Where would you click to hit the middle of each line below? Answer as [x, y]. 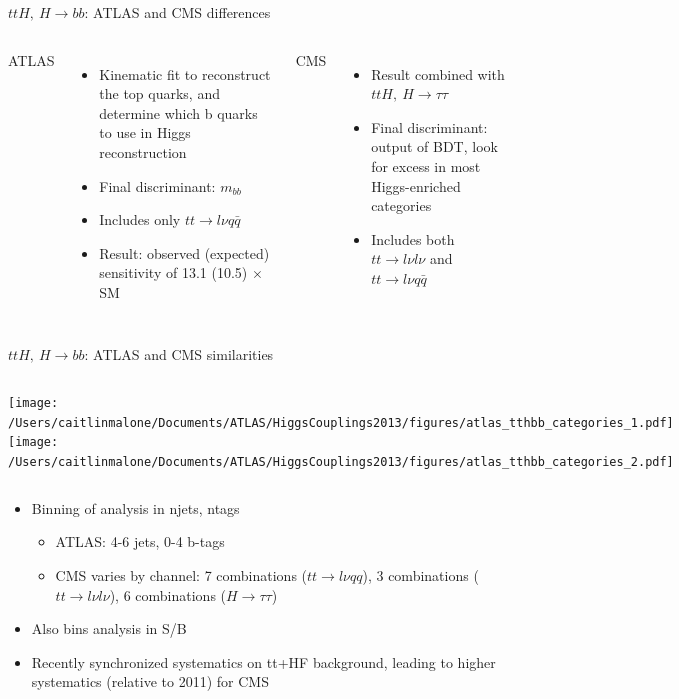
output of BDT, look [434, 146]
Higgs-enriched [416, 185]
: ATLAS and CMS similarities [179, 353]
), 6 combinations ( [168, 594]
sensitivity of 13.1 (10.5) [173, 272]
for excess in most [426, 165]
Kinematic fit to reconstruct [185, 73]
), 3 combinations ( [420, 574]
